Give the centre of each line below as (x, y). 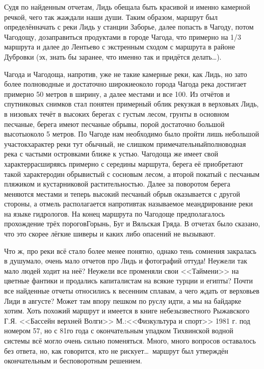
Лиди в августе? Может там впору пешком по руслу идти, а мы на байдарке (123, 300)
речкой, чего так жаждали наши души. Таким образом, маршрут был (111, 17)
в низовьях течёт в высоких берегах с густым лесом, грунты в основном (117, 113)
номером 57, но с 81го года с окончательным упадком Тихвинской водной (119, 331)
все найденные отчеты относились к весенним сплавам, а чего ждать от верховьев (132, 291)
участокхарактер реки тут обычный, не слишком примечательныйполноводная (125, 143)
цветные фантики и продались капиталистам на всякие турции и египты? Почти (128, 281)
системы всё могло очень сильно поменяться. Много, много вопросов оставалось (130, 340)
